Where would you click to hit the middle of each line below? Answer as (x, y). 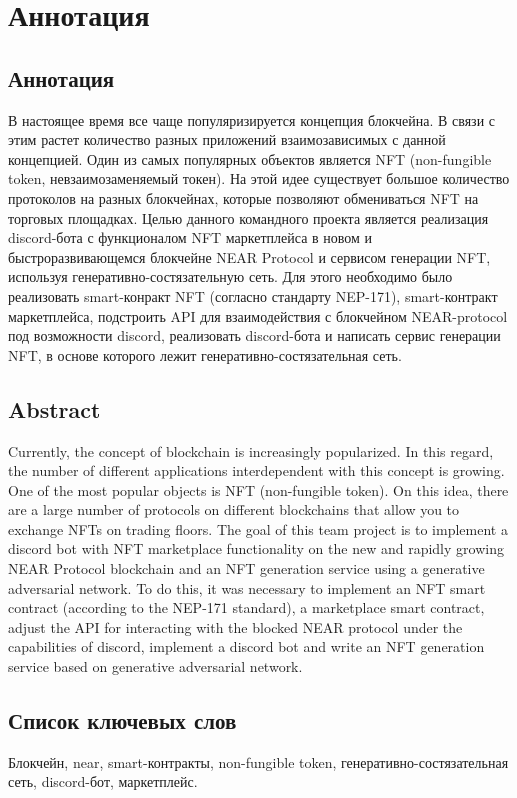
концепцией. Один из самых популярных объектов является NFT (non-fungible (250, 158)
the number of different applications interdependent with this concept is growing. (256, 470)
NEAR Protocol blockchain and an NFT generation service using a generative (246, 568)
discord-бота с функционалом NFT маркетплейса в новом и (190, 237)
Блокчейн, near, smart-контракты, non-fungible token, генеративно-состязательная (258, 761)
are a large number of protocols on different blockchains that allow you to (234, 509)
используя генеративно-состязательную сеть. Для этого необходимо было (230, 276)
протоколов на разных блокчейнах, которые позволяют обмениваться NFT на (243, 197)
